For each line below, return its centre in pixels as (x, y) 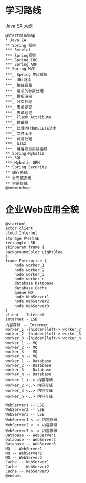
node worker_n (29, 279)
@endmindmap (18, 188)
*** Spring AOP (21, 64)
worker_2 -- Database (28, 365)
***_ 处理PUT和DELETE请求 (31, 128)
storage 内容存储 (22, 238)
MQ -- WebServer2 (24, 453)
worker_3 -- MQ (21, 352)
